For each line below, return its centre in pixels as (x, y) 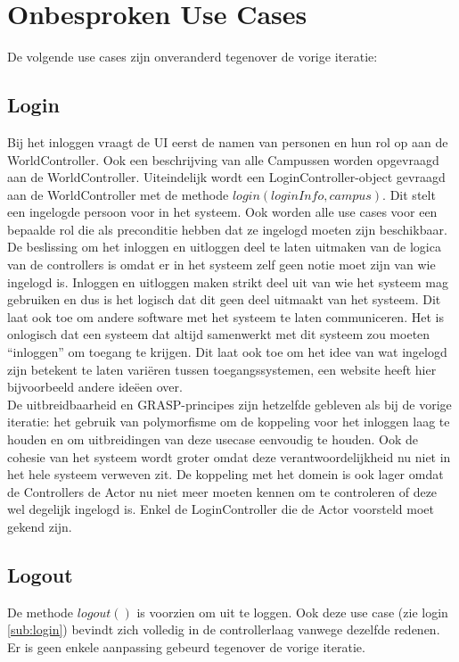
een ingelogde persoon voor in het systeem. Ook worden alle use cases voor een (222, 212)
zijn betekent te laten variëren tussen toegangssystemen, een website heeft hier (222, 369)
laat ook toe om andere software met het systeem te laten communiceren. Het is (225, 316)
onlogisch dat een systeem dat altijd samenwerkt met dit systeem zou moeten (219, 334)
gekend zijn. (40, 526)
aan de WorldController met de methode (118, 194)
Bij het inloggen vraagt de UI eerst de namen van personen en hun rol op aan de (228, 141)
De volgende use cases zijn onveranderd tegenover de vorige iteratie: (193, 57)
